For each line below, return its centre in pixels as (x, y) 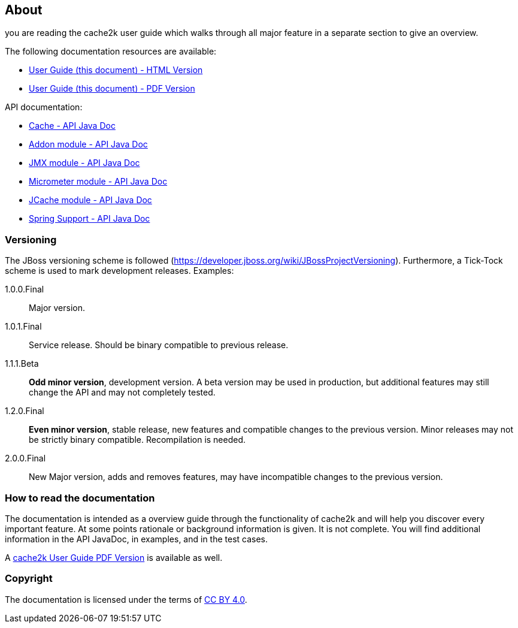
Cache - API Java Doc (72, 126)
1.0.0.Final (25, 289)
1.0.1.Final (23, 327)
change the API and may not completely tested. (122, 393)
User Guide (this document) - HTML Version (116, 70)
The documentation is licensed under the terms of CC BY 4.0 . (126, 599)
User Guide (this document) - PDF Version (112, 89)
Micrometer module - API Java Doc (98, 182)
